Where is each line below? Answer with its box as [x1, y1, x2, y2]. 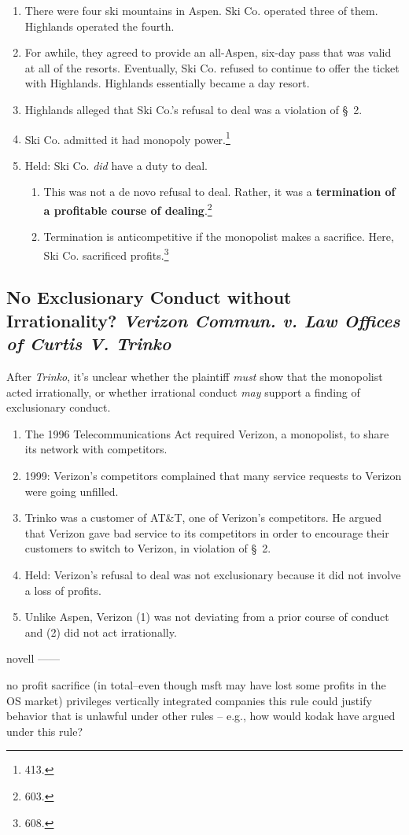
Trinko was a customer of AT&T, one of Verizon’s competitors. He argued [24, 509, 381, 526]
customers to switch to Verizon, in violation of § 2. [24, 540, 271, 556]
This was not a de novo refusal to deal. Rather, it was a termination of [43, 183, 396, 200]
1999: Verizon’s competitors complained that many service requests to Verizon [24, 467, 402, 484]
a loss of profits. [24, 582, 101, 598]
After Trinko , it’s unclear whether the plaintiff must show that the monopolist [6, 368, 383, 385]
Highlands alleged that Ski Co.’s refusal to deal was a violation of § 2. [24, 101, 363, 117]
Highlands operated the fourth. [24, 17, 175, 34]
